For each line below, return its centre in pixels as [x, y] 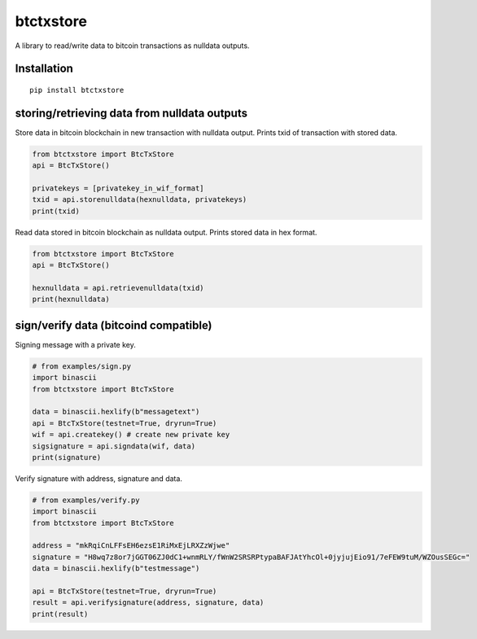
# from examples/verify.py [86, 500]
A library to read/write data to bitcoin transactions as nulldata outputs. [132, 46]
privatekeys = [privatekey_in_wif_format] [118, 188]
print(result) [60, 614]
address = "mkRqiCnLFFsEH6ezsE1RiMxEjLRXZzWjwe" [131, 546]
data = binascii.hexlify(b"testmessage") [116, 569]
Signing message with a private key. [75, 344]
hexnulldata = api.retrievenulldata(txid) [118, 288]
